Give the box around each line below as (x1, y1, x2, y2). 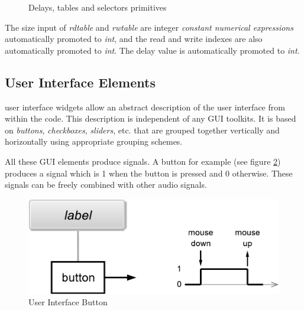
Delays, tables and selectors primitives (28, 1, 167, 13)
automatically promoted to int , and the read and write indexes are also (5, 32, 263, 45)
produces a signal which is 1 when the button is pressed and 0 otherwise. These (5, 167, 293, 179)
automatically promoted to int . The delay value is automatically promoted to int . (5, 44, 300, 56)
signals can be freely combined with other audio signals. (5, 178, 207, 191)
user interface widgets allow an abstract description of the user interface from (5, 100, 285, 113)
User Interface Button (28, 296, 108, 308)
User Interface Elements (5, 73, 156, 91)
